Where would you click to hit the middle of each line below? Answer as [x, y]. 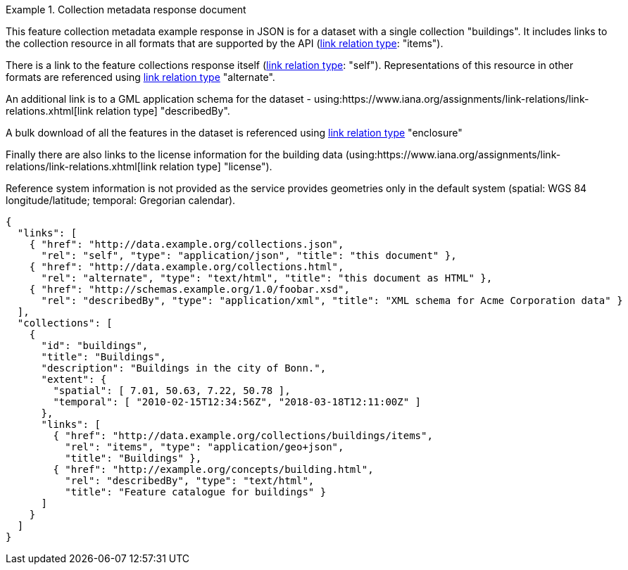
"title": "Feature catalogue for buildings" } [196, 492]
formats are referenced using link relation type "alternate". [140, 77]
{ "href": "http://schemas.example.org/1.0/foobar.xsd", [189, 289]
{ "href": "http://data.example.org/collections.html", [187, 267]
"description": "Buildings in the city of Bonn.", [184, 368]
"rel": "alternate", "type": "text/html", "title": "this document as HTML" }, [267, 278]
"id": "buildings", [95, 346]
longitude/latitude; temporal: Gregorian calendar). [121, 200]
